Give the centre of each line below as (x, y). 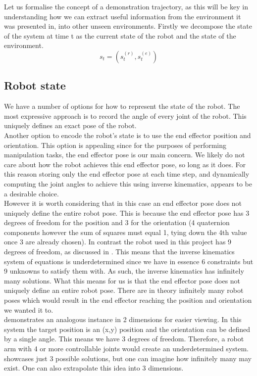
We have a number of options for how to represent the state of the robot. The (122, 106)
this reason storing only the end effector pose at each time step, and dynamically (127, 174)
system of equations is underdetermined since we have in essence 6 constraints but (129, 261)
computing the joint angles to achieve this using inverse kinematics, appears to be (128, 183)
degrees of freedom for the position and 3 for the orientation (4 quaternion (117, 222)
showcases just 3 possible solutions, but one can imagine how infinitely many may (128, 358)
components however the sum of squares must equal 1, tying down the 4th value (126, 232)
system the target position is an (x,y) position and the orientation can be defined (127, 329)
